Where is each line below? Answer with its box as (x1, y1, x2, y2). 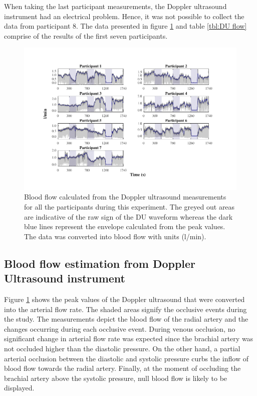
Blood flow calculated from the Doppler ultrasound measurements (24, 191, 226, 202)
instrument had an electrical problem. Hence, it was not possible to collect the (4, 11, 244, 21)
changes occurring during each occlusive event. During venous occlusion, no (4, 323, 235, 334)
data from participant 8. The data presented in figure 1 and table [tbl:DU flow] (4, 21, 247, 31)
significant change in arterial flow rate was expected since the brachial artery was (4, 333, 253, 344)
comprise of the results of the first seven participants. (4, 30, 168, 41)
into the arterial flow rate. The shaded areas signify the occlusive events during (4, 304, 247, 314)
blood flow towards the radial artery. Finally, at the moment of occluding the (4, 363, 241, 373)
